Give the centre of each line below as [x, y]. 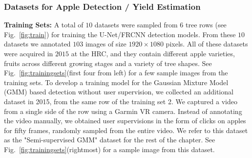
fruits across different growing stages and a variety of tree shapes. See [108, 63]
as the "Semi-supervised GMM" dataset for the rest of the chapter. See [110, 140]
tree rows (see [206, 25]
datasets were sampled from [136, 25]
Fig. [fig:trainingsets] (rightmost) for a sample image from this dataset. [109, 149]
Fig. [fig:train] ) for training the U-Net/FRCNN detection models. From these [120, 34]
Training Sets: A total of [44, 25]
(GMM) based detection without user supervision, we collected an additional [119, 92]
